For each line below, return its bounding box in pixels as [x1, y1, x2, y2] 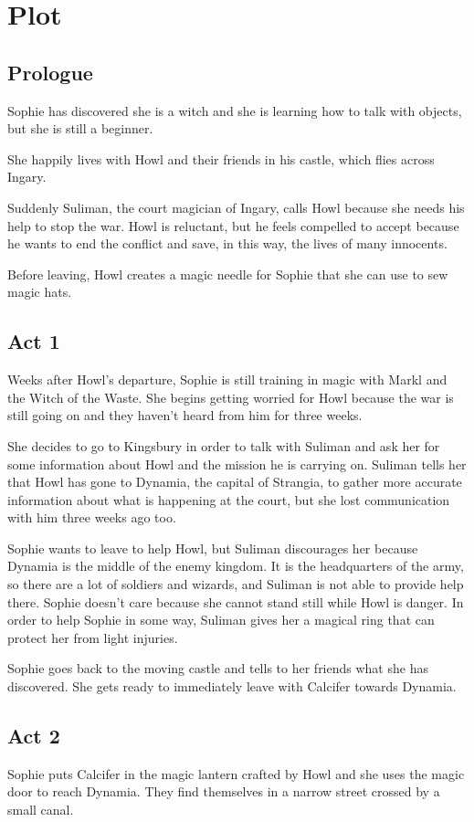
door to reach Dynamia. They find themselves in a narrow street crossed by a [7, 782, 440, 801]
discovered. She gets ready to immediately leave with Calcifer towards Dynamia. [7, 677, 457, 696]
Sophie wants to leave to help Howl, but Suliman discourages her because [7, 538, 418, 557]
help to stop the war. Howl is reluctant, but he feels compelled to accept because [7, 216, 459, 235]
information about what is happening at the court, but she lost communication [7, 490, 450, 509]
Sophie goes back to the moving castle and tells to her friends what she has [7, 659, 428, 678]
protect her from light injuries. [7, 627, 178, 647]
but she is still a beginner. [7, 119, 153, 138]
